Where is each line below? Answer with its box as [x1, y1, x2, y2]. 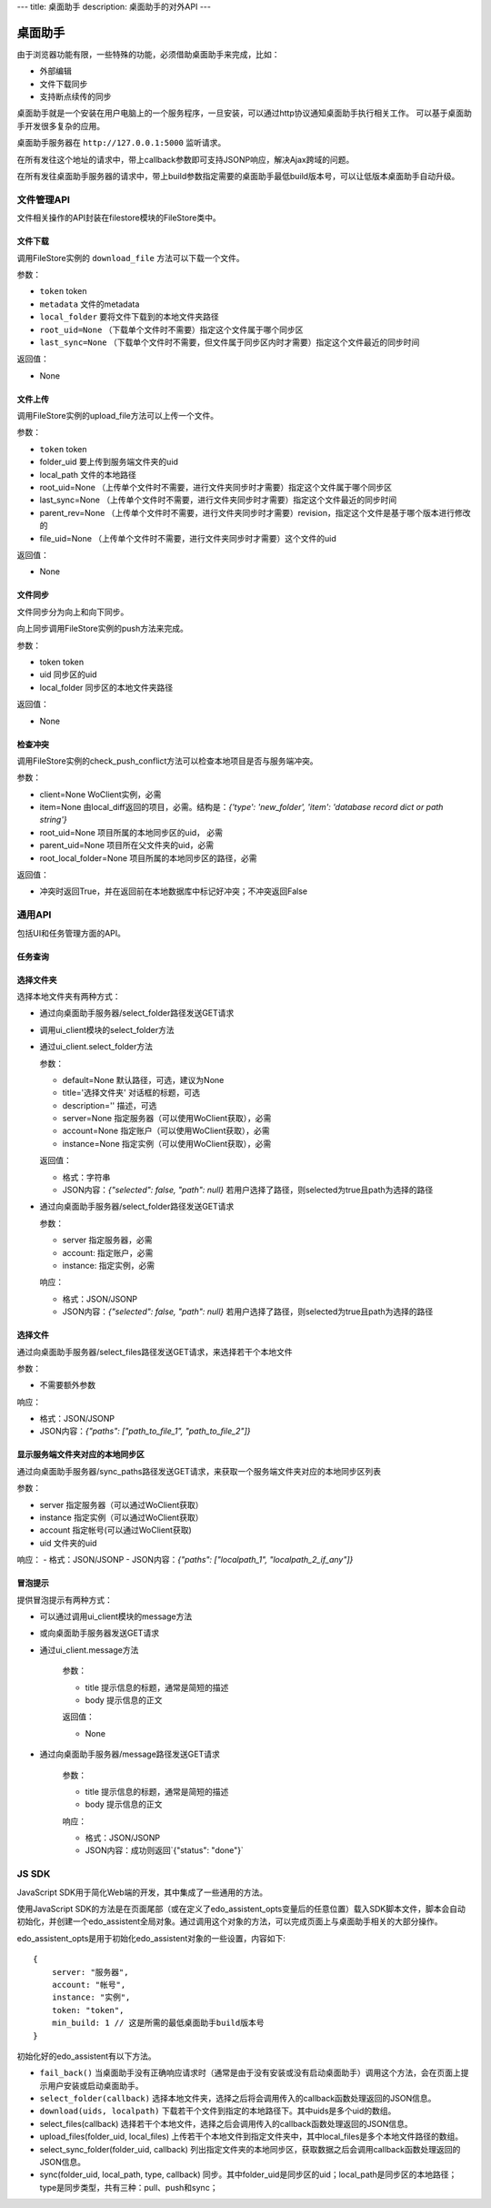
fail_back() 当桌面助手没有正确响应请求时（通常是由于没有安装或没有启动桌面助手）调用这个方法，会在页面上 [39, 2067, 461, 2079]
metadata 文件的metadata [39, 299, 140, 309]
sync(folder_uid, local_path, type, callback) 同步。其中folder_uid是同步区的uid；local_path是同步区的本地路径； [39, 2169, 457, 2180]
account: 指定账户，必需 [62, 1247, 154, 1258]
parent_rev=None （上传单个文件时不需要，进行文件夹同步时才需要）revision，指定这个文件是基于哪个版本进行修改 [39, 507, 471, 518]
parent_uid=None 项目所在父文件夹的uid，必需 [39, 840, 215, 851]
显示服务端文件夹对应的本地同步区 [16, 1449, 145, 1460]
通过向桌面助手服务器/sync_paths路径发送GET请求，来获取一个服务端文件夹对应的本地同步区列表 [16, 1465, 382, 1476]
